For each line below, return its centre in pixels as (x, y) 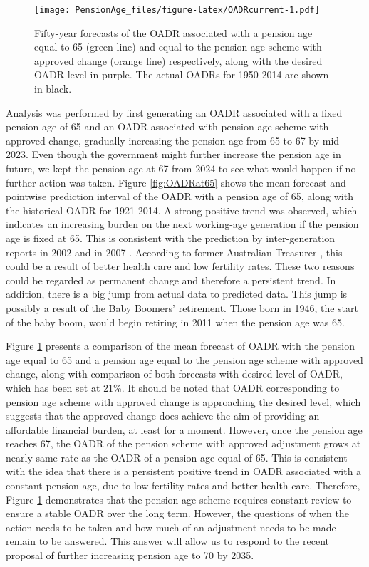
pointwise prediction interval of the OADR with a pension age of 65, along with (180, 196)
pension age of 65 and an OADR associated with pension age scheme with (167, 126)
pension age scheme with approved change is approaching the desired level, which (183, 401)
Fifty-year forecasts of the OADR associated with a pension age (173, 32)
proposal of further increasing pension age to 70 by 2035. (130, 555)
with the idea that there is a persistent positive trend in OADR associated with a (184, 471)
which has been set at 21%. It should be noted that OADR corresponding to (173, 387)
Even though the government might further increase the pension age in (186, 154)
